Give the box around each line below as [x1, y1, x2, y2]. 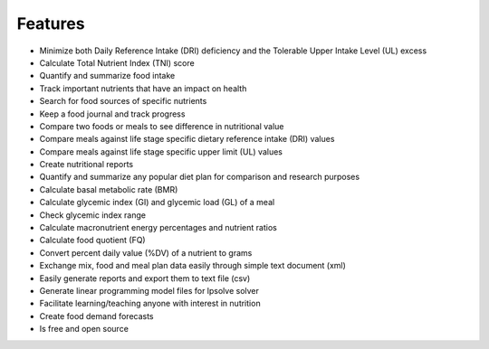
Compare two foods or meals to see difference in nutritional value [39, 120, 284, 131]
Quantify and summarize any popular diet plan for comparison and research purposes [39, 172, 360, 183]
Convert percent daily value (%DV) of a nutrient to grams [39, 247, 253, 258]
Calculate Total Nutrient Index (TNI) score [39, 57, 195, 68]
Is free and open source [39, 324, 129, 335]
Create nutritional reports [39, 159, 134, 170]
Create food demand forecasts [39, 310, 154, 321]
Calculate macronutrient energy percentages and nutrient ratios [39, 222, 278, 233]
